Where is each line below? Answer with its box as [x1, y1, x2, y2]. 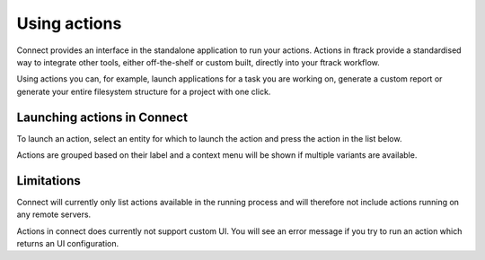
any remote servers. [16, 209, 92, 220]
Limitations [16, 173, 81, 188]
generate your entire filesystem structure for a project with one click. [16, 86, 271, 97]
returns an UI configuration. [16, 238, 119, 249]
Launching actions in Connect [16, 109, 189, 125]
